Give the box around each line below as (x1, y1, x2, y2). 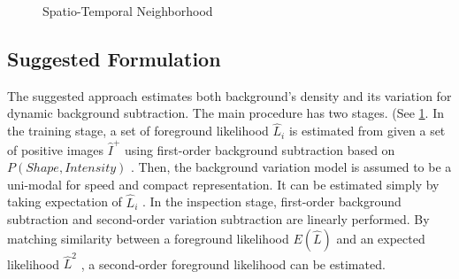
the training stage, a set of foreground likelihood (7, 121, 269, 140)
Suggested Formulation (7, 44, 221, 72)
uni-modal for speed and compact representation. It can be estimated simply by (7, 174, 440, 193)
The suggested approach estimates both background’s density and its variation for (7, 86, 452, 105)
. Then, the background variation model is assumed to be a (130, 158, 452, 176)
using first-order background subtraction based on (124, 140, 395, 159)
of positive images (7, 140, 104, 159)
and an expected (336, 229, 425, 247)
